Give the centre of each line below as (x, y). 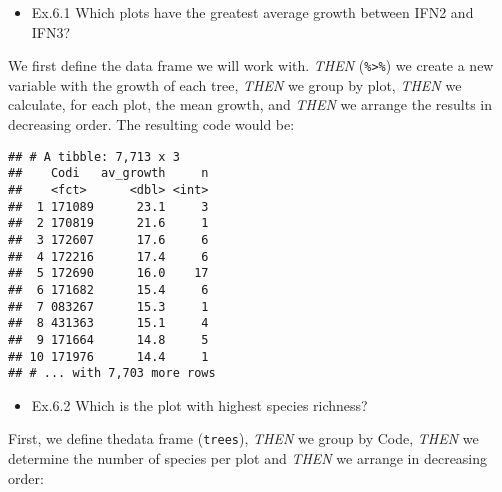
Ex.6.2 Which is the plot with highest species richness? (199, 404)
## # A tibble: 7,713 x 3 (94, 156)
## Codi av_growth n (108, 173)
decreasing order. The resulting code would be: (151, 124)
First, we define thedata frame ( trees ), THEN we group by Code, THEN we (243, 438)
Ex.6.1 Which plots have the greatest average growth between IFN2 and (252, 12)
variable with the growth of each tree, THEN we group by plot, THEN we (235, 84)
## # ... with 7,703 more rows (112, 373)
